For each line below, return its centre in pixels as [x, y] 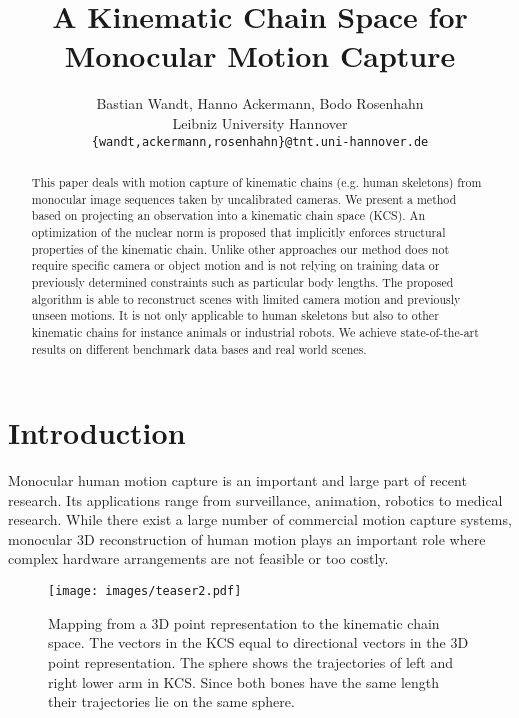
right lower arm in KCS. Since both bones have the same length [244, 681]
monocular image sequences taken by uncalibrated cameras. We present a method [244, 198]
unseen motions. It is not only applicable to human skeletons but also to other [235, 315]
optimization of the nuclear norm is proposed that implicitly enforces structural [238, 231]
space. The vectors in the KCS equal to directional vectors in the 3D [258, 642]
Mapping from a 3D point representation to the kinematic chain [244, 622]
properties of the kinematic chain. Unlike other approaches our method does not [240, 248]
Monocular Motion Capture [260, 55]
